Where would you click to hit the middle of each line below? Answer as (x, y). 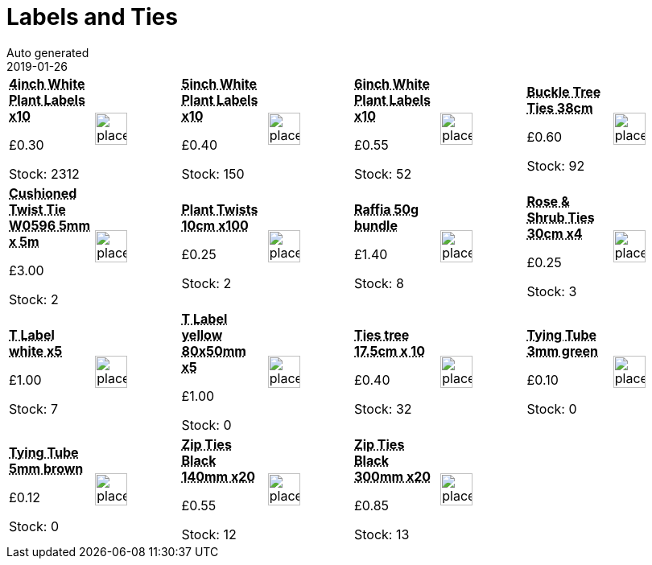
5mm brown (46, 468)
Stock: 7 (34, 408)
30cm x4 (555, 233)
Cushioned (43, 193)
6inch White (392, 83)
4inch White (47, 83)
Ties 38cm (560, 107)
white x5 (36, 351)
